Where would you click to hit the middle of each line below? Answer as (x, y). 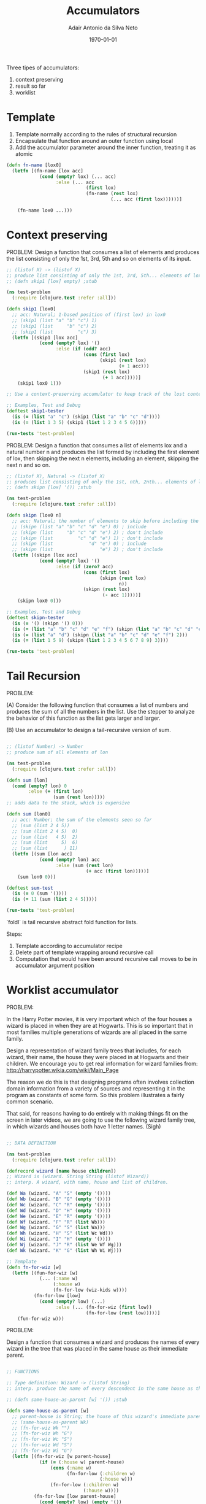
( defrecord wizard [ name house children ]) (61, 1171)
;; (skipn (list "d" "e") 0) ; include (79, 544)
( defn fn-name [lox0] (34, 165)
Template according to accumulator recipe (69, 946)
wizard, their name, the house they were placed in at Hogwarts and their (97, 1057)
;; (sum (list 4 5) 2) (45, 837)
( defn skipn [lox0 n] (34, 515)
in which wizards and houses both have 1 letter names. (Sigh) (84, 1126)
